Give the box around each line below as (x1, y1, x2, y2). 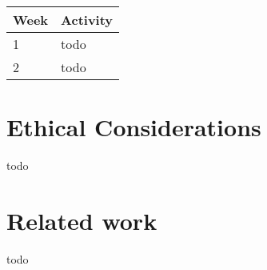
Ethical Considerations (6, 111, 261, 143)
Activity (61, 10, 114, 29)
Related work (6, 204, 157, 236)
